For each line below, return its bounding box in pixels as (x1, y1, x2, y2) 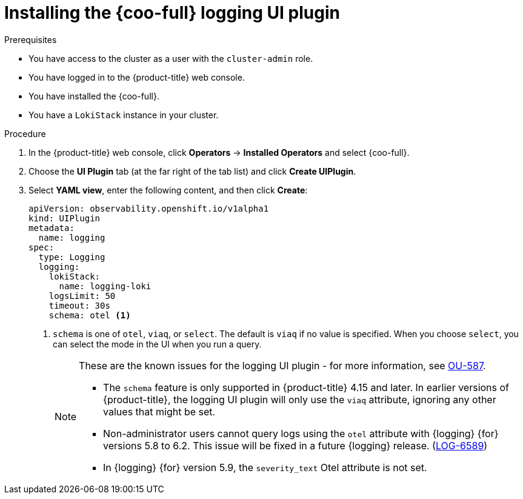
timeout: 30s (48, 300, 110, 310)
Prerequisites (4, 34, 57, 45)
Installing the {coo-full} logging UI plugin (4, 2, 340, 23)
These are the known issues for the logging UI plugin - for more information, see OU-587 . (79, 359, 486, 372)
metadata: (28, 223, 75, 233)
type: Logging (38, 252, 105, 262)
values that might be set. (103, 405, 216, 418)
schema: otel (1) (48, 310, 131, 320)
